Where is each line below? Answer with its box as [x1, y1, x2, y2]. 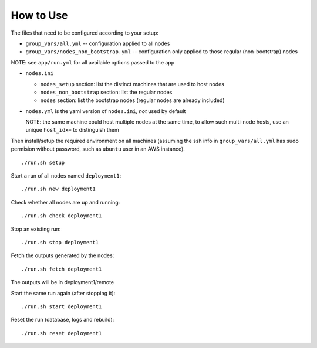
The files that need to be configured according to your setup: [11, 29, 158, 36]
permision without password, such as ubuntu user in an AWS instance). [11, 145, 185, 152]
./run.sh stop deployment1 [21, 239, 99, 245]
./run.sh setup [21, 159, 65, 166]
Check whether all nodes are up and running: [11, 199, 120, 206]
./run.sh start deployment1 [21, 303, 102, 310]
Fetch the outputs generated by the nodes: [11, 252, 114, 259]
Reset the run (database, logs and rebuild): [11, 316, 114, 323]
